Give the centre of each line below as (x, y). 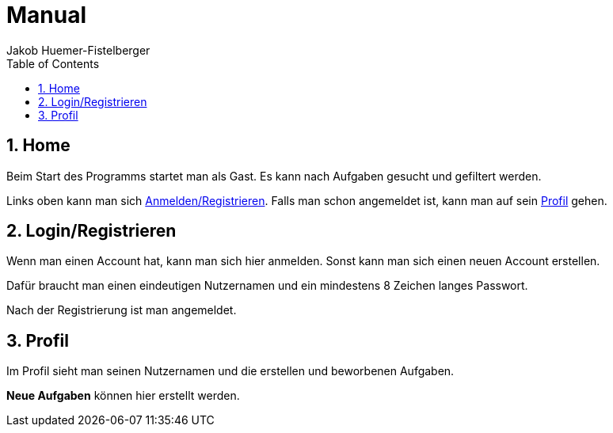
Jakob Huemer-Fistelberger (78, 50)
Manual (47, 15)
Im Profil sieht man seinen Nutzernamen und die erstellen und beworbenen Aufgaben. (230, 371)
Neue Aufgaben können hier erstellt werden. (123, 396)
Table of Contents (53, 63)
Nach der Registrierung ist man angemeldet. (122, 310)
